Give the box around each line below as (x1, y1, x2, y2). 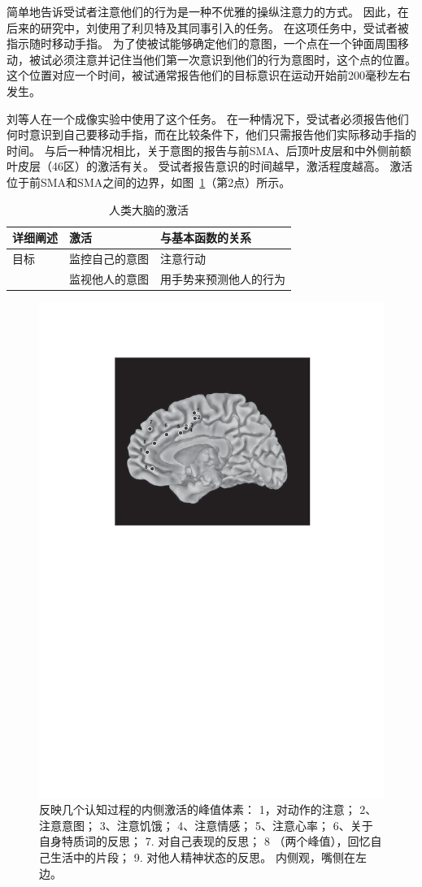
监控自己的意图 (69, 249, 149, 266)
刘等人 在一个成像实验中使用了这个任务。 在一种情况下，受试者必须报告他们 (7, 110, 409, 127)
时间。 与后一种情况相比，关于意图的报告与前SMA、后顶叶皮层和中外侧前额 (7, 141, 411, 158)
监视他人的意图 (69, 270, 149, 287)
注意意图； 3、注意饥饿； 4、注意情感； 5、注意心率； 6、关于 (39, 816, 373, 833)
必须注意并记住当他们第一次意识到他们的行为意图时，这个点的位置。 (51, 50, 416, 67)
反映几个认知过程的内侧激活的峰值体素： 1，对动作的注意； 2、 (39, 801, 377, 818)
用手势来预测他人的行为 (160, 270, 285, 287)
